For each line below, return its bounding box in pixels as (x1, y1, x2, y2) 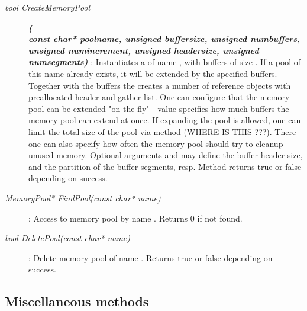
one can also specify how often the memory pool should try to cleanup (28, 137, 283, 149)
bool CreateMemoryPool (5, 1, 91, 13)
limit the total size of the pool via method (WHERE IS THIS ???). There (28, 125, 296, 137)
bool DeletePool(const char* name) (5, 232, 131, 244)
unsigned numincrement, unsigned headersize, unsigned (28, 44, 259, 56)
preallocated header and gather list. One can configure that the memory (28, 91, 290, 103)
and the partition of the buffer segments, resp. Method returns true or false (28, 160, 302, 172)
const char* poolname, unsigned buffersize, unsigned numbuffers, (28, 33, 300, 45)
